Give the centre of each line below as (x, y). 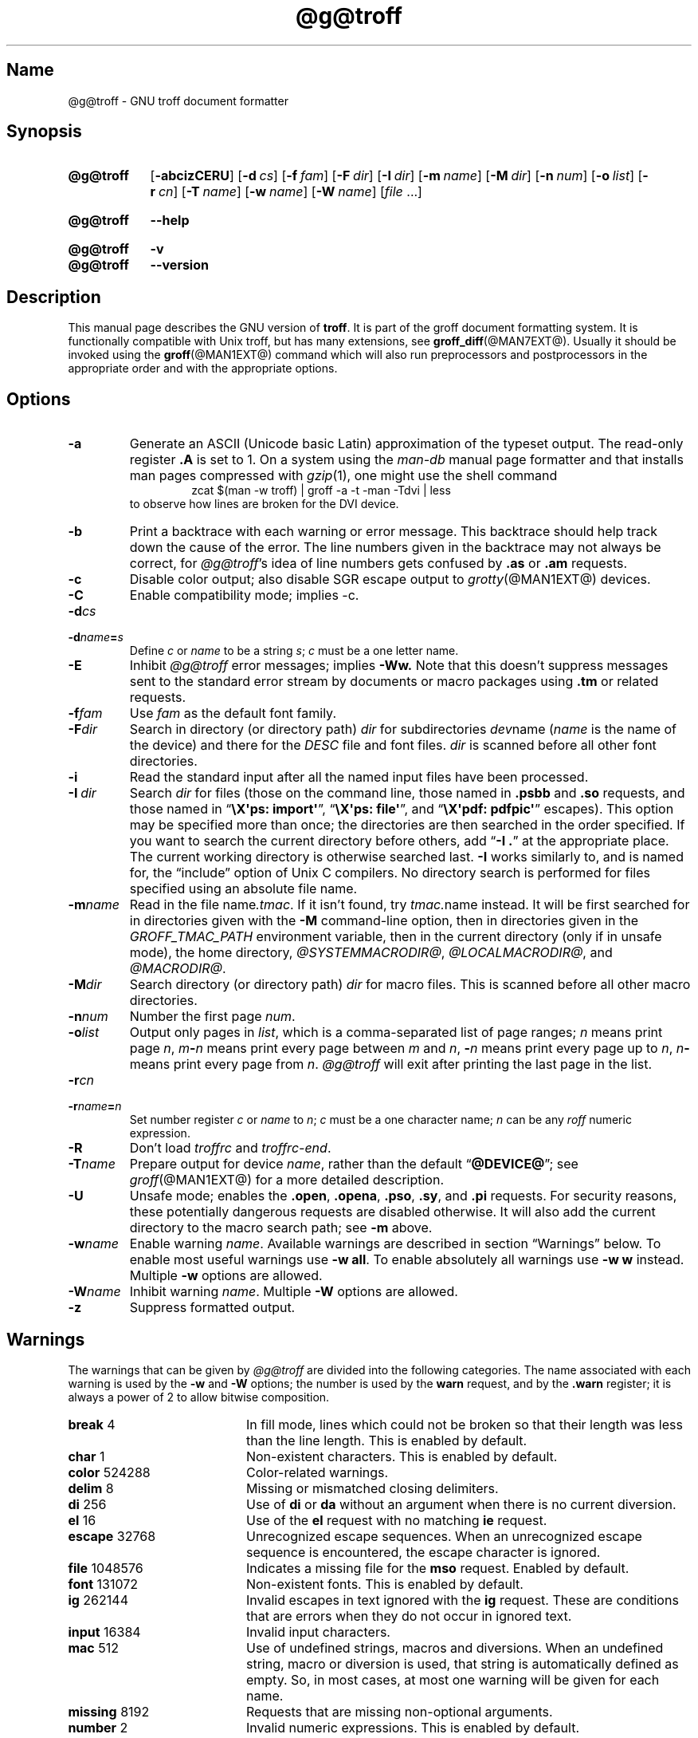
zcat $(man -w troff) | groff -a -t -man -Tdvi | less (321, 491)
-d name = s (96, 637)
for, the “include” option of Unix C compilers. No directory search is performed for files (390, 873)
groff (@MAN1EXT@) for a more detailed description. (287, 1180)
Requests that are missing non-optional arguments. (399, 1711)
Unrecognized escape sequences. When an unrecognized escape (444, 1536)
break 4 (92, 1424)
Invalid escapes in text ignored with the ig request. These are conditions (462, 1600)
